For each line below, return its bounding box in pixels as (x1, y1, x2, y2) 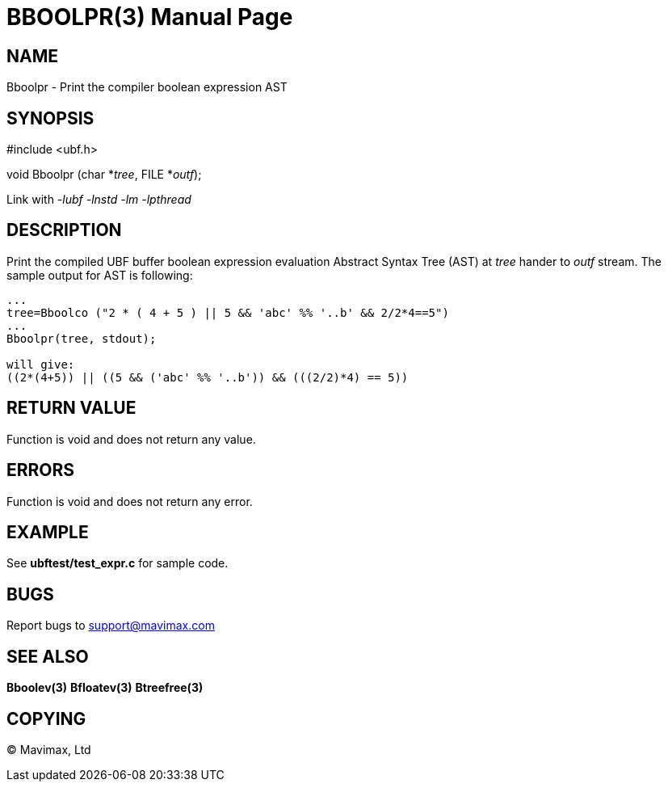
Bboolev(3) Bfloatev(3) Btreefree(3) (6, 681, 204, 695)
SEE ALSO (6, 646, 89, 667)
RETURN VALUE (6, 398, 137, 419)
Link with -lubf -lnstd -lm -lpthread (6, 192, 191, 207)
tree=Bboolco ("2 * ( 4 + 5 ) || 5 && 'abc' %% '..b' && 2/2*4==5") (6, 306, 449, 319)
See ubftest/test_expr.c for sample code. (6, 556, 229, 571)
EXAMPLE (6, 521, 89, 542)
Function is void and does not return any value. (6, 432, 256, 446)
